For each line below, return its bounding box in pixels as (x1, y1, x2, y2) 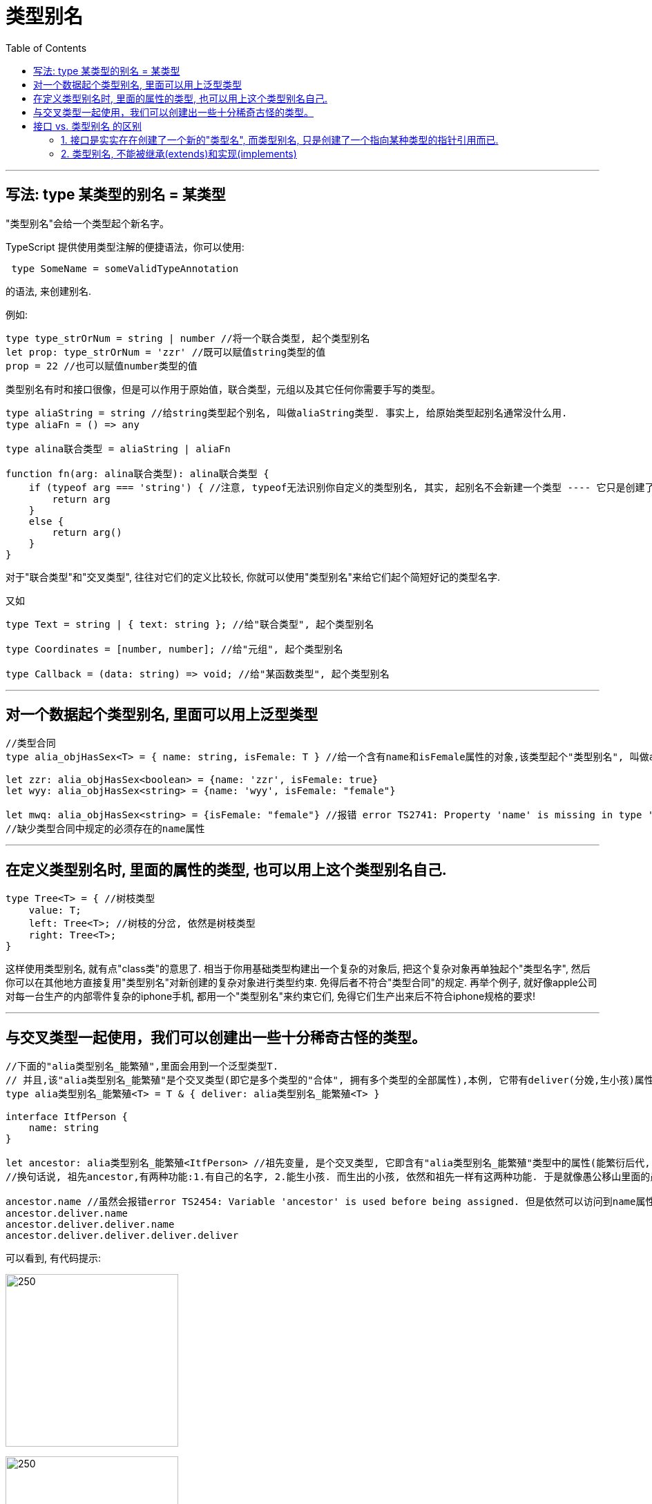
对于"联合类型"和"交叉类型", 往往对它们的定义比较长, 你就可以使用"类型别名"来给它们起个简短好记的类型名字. (6, 570, 500, 583)
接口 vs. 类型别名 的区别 (33, 119, 142, 132)
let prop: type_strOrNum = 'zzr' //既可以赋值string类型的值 (6, 346, 326, 358)
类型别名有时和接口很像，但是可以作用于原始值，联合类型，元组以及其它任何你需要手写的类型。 (6, 383, 441, 395)
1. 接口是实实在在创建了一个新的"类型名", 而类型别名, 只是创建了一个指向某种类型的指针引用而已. (61, 133, 499, 146)
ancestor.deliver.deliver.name (6, 1219, 175, 1231)
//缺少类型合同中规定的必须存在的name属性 (6, 823, 205, 835)
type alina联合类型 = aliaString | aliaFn (6, 443, 231, 454)
